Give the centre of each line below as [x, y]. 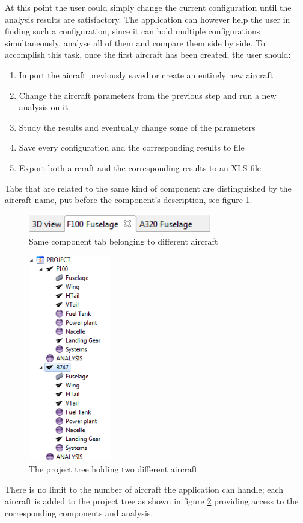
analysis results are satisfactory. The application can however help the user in [148, 19]
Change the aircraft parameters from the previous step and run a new [148, 95]
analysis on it [44, 107]
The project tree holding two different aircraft [113, 469]
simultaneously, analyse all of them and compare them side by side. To [135, 42]
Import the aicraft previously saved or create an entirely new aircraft [146, 74]
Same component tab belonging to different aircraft [124, 241]
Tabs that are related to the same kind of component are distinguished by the [148, 188]
